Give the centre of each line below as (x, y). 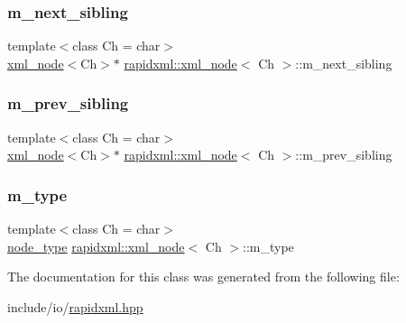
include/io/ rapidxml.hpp (75, 306)
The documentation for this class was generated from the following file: (203, 277)
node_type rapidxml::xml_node (96, 246)
